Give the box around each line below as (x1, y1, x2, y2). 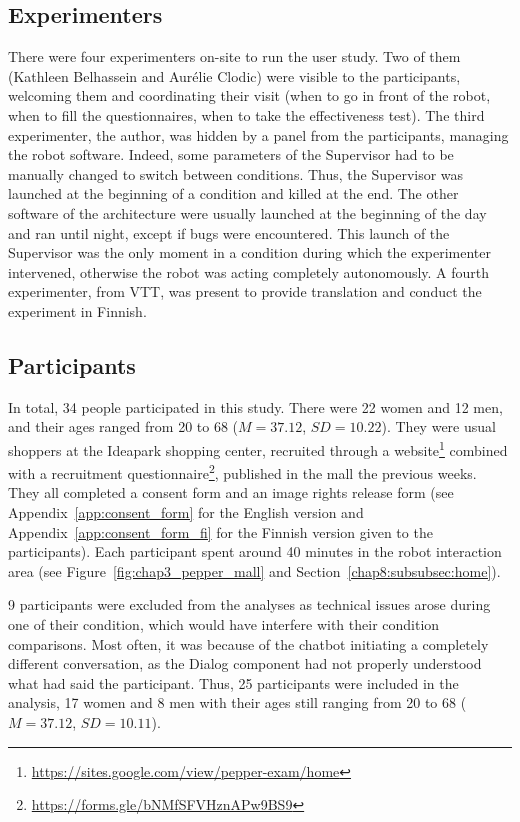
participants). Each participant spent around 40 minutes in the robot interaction (8, 541, 502, 562)
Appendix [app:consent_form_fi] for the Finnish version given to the (8, 521, 433, 542)
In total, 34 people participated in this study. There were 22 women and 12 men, (8, 396, 503, 417)
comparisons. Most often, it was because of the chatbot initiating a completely (8, 633, 489, 654)
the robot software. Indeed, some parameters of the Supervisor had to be (8, 144, 454, 165)
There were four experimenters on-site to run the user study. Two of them (8, 46, 461, 67)
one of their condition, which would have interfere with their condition (8, 613, 440, 634)
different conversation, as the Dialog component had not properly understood (8, 653, 482, 674)
